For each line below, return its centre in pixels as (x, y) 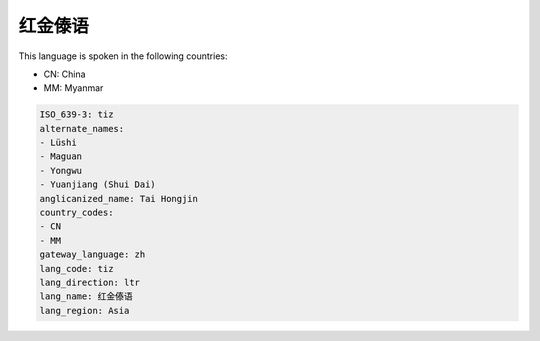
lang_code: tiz (76, 268)
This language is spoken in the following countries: (123, 56)
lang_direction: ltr (89, 282)
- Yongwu (61, 170)
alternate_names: (82, 128)
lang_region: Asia (84, 310)
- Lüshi (58, 143)
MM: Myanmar (73, 88)
